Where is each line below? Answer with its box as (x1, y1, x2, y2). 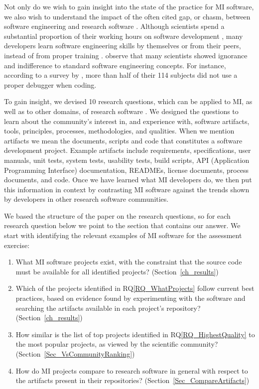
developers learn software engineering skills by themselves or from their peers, (4, 40, 241, 51)
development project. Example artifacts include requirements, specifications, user (4, 145, 251, 155)
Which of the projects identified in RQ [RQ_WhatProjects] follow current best (15, 283, 255, 293)
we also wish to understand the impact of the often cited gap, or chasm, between (4, 11, 251, 21)
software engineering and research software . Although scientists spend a (4, 21, 225, 31)
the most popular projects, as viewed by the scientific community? (15, 339, 218, 349)
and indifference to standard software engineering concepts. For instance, (4, 60, 226, 70)
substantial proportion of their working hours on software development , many (4, 30, 243, 41)
